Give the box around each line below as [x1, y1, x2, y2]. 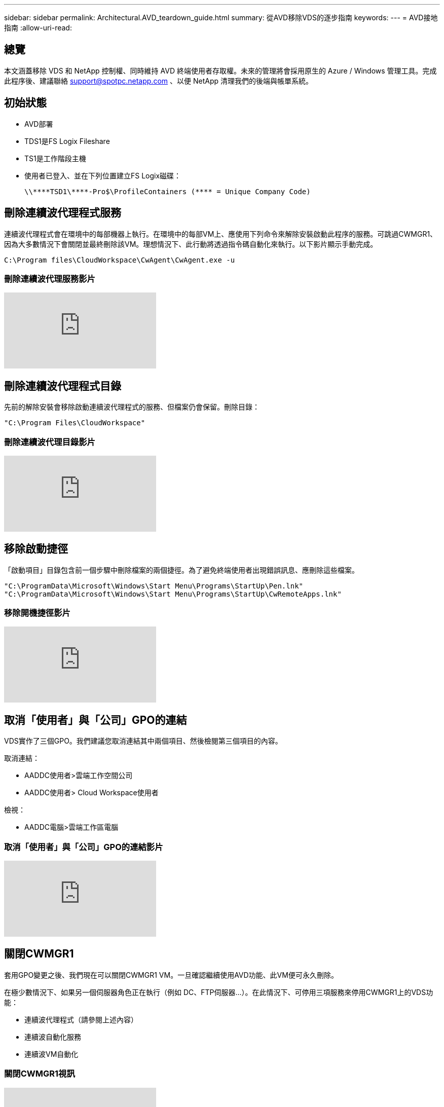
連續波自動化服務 [24, 1032, 81, 1041]
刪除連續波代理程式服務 [4, 206, 121, 219]
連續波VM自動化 [24, 1049, 79, 1058]
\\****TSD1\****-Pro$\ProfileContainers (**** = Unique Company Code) [24, 187, 311, 196]
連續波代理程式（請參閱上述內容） [24, 1015, 138, 1024]
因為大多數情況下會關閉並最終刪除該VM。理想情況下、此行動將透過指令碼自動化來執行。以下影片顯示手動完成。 [4, 239, 378, 248]
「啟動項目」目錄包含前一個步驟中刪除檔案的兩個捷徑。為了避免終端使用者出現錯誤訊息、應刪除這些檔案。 [4, 565, 359, 574]
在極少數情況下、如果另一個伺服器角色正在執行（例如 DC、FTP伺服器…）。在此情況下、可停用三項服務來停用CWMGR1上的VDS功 [4, 987, 433, 997]
